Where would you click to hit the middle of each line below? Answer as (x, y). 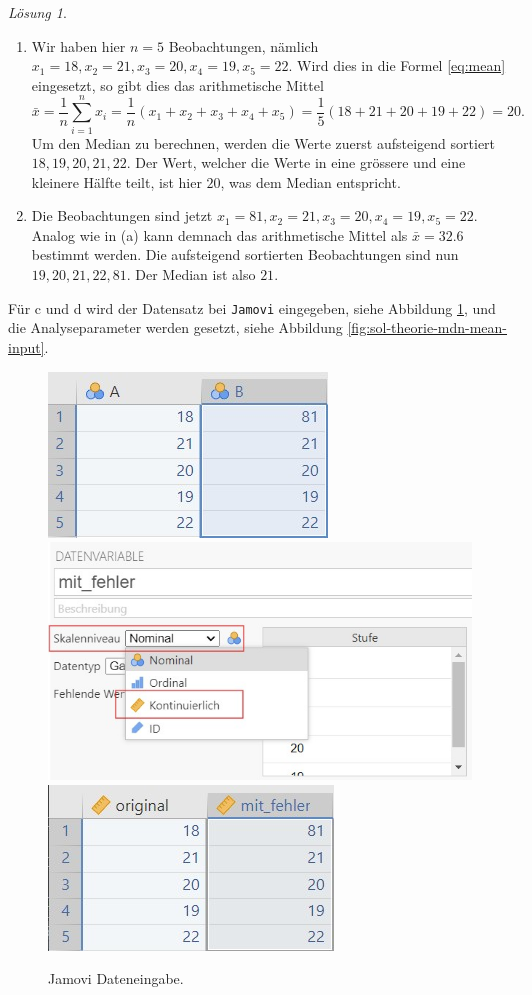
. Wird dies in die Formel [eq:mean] (397, 65)
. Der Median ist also (191, 274)
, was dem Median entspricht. (310, 181)
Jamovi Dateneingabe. (116, 978)
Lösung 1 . (37, 12)
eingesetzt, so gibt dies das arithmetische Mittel (177, 84)
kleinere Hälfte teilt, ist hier (116, 181)
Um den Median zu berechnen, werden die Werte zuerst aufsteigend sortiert (263, 142)
